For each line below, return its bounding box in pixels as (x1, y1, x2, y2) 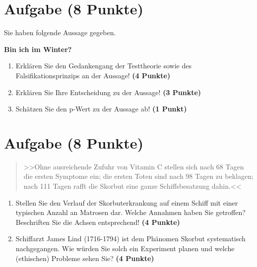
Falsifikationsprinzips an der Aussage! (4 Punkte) (15, 70, 171, 80)
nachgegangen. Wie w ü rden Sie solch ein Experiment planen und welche (15, 243, 235, 253)
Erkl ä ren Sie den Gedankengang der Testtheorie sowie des (15, 60, 192, 71)
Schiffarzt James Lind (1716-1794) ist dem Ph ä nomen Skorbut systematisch (15, 233, 246, 244)
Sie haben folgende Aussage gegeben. (4, 27, 116, 38)
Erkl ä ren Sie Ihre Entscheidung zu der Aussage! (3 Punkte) (15, 87, 201, 97)
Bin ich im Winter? (4, 44, 72, 54)
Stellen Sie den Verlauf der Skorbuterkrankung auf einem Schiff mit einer (15, 197, 238, 208)
